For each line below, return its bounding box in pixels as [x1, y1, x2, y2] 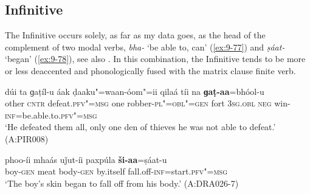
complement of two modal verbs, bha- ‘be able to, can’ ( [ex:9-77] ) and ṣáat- [5, 40, 285, 53]
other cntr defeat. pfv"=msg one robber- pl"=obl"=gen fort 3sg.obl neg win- [5, 97, 291, 109]
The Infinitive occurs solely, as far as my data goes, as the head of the [5, 29, 266, 41]
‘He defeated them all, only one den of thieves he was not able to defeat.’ [5, 120, 276, 133]
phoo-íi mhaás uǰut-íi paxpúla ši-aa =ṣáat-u [5, 153, 167, 165]
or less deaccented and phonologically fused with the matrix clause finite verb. [5, 64, 296, 77]
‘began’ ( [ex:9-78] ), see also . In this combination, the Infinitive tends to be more [5, 52, 306, 65]
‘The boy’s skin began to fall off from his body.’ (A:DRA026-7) [5, 176, 239, 189]
